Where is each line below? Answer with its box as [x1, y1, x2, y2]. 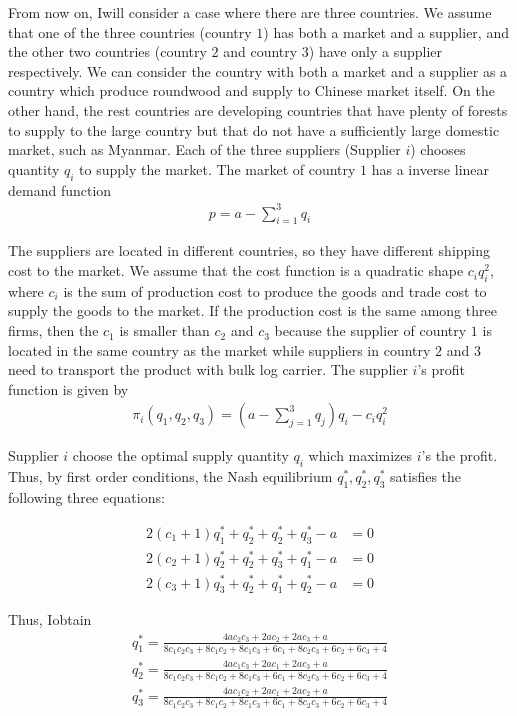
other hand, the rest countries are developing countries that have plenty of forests [8, 99, 508, 120]
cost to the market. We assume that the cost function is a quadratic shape [8, 260, 464, 281]
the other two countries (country [8, 41, 207, 62]
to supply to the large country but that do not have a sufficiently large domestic [8, 119, 500, 140]
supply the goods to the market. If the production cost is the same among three [8, 300, 497, 321]
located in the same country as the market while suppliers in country [8, 339, 431, 360]
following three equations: [8, 487, 165, 508]
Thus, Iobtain [8, 609, 92, 630]
